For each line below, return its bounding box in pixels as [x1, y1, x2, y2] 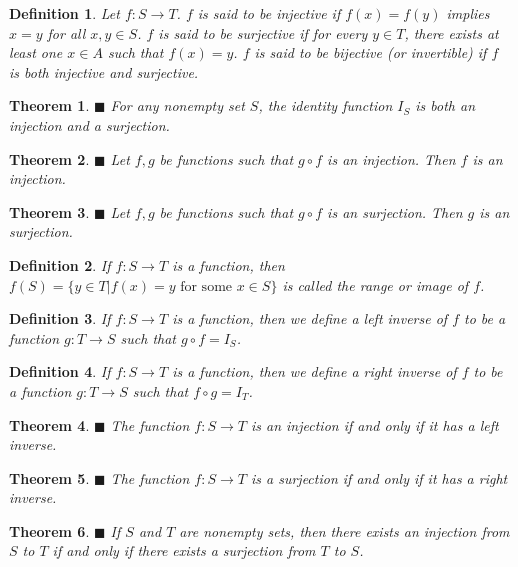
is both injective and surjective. [9, 61, 199, 82]
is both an [415, 95, 475, 116]
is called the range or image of [282, 274, 469, 295]
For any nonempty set [110, 95, 245, 116]
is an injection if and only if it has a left [250, 414, 499, 435]
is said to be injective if [197, 3, 341, 23]
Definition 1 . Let [9, 3, 120, 23]
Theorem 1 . [9, 95, 90, 116]
